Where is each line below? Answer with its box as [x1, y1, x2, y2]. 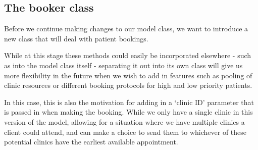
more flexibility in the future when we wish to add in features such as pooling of [4, 70, 252, 80]
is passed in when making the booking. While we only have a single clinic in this [4, 107, 253, 117]
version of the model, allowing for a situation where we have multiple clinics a [4, 116, 245, 127]
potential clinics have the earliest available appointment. [4, 136, 178, 147]
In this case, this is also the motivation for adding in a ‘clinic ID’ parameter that [4, 96, 254, 107]
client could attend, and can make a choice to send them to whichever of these [4, 126, 247, 137]
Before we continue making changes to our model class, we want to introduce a [4, 23, 248, 34]
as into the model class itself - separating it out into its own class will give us [4, 60, 243, 70]
